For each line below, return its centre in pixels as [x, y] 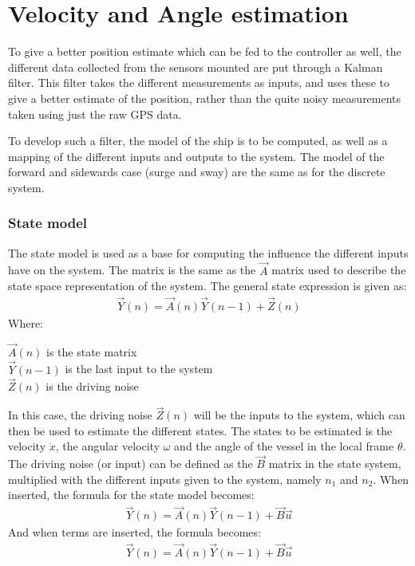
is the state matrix [92, 351]
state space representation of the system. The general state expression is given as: [207, 286]
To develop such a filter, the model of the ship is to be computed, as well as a [198, 141]
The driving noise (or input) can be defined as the [130, 464]
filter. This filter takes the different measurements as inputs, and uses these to [199, 83]
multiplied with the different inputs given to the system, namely [165, 479]
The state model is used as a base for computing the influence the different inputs [208, 252]
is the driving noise [92, 386]
